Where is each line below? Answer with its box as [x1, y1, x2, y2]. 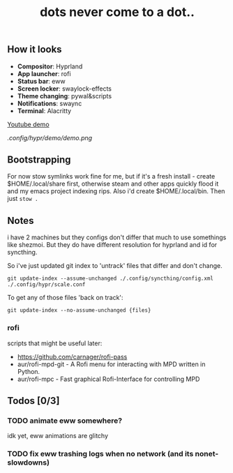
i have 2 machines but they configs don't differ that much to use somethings [7, 233, 227, 241]
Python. [17, 367, 40, 375]
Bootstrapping [7, 154, 71, 165]
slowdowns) [7, 458, 50, 467]
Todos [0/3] [7, 395, 60, 407]
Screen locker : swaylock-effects [17, 84, 112, 93]
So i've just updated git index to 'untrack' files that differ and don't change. [7, 262, 223, 270]
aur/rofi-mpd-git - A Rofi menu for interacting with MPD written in [17, 360, 206, 368]
